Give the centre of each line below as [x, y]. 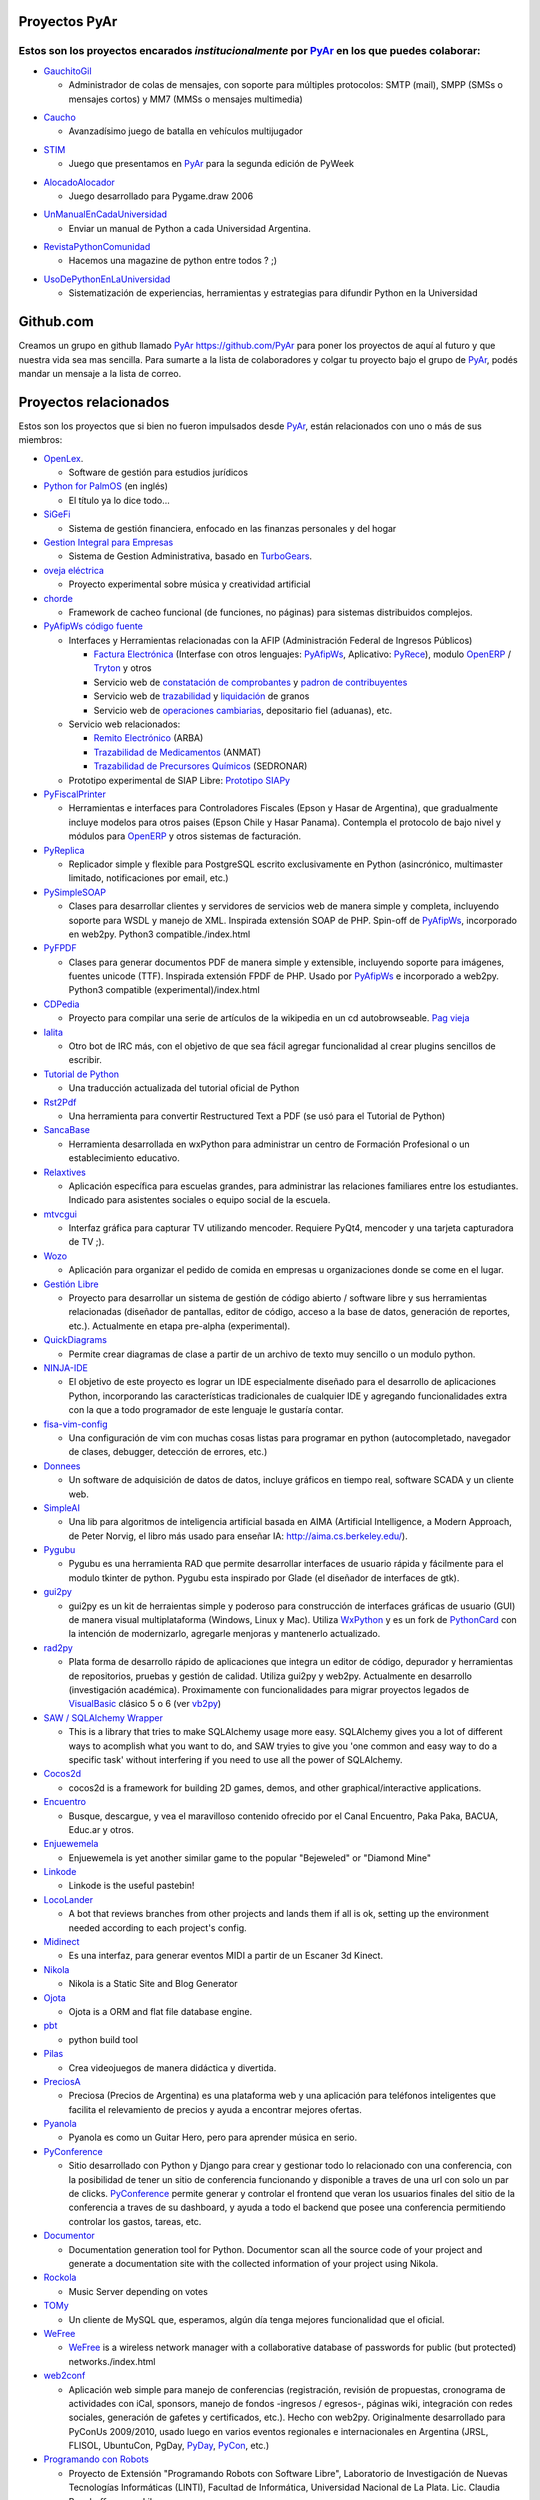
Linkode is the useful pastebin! [131, 1886]
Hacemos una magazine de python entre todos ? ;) [173, 261]
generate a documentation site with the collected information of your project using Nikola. [253, 2263]
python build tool [103, 2039]
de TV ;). [86, 1242]
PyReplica [64, 850]
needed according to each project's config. [157, 1927]
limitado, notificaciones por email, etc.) [148, 878]
